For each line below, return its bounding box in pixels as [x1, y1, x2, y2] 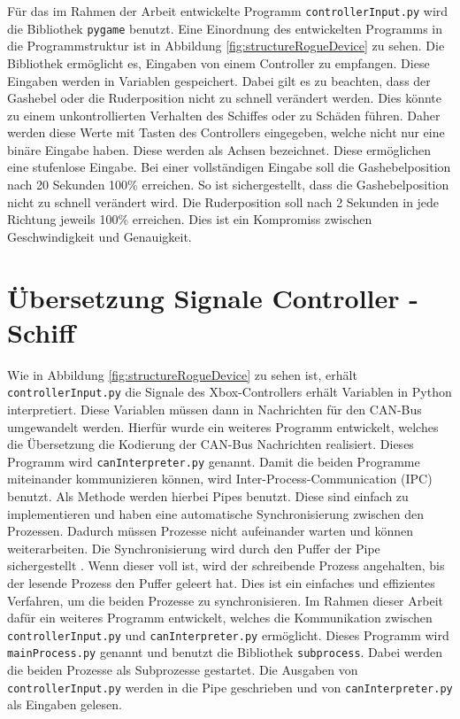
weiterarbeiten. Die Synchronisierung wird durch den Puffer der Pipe [7, 538, 380, 557]
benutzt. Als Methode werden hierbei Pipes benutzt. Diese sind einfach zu [7, 487, 409, 506]
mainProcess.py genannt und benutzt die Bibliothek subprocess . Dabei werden [7, 643, 442, 661]
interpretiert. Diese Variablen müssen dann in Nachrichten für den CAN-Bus [7, 400, 422, 418]
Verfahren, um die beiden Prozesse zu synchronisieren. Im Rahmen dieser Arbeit [7, 591, 443, 609]
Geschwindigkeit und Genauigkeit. [7, 227, 192, 245]
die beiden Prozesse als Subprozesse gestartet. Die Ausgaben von [7, 661, 358, 679]
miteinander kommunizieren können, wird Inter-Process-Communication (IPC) [7, 469, 433, 488]
